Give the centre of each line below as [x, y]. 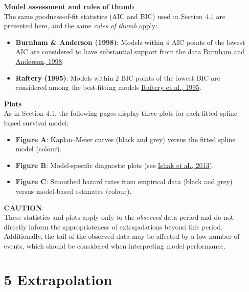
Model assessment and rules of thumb [69, 6]
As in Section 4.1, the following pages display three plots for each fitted [111, 113]
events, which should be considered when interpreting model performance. [115, 245]
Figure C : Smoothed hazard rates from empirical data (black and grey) [124, 181]
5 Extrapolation [58, 279]
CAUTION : [24, 207]
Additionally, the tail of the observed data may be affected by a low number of [122, 236]
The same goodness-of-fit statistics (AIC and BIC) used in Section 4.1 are [115, 16]
